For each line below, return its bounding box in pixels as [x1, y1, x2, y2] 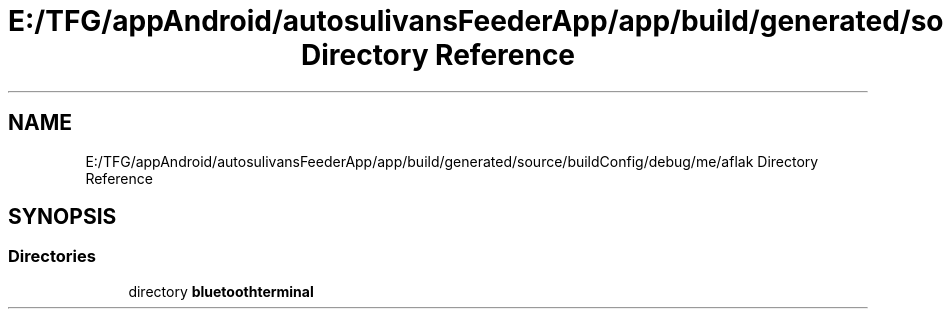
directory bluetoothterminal [128, 282, 314, 300]
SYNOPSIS [8, 204, 117, 230]
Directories [8, 246, 96, 267]
